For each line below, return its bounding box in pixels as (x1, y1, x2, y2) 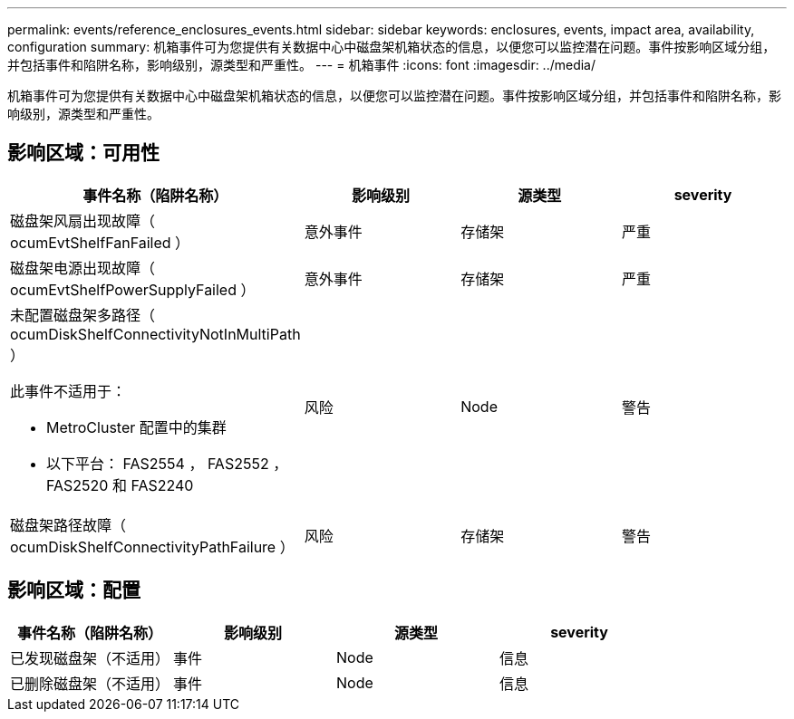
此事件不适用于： (10, 381, 127, 400)
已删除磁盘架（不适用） (10, 674, 170, 693)
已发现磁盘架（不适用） (10, 648, 170, 667)
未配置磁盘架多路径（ (10, 305, 156, 324)
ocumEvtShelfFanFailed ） (10, 233, 190, 252)
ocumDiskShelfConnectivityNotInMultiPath (10, 324, 301, 343)
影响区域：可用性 (7, 141, 160, 165)
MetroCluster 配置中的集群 (46, 417, 227, 436)
